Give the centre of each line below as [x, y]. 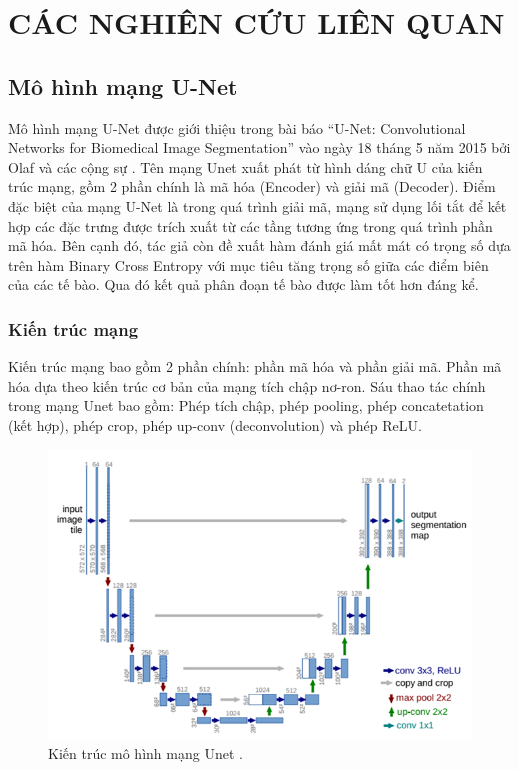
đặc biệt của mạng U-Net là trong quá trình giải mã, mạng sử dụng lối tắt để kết [257, 205]
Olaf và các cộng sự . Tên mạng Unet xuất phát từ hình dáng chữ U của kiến [245, 166]
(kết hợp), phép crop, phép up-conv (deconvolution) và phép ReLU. [215, 424]
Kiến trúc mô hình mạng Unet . [145, 753]
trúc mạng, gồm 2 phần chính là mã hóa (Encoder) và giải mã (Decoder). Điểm [252, 186]
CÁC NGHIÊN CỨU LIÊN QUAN [256, 22]
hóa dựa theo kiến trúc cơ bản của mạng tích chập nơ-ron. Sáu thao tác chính [247, 385]
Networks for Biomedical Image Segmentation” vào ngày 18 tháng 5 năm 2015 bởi [259, 147]
